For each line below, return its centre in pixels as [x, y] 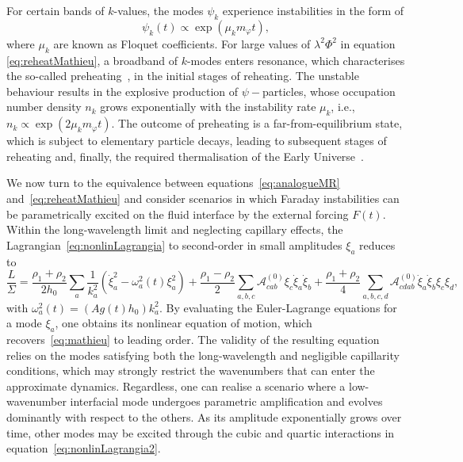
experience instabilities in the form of [313, 10]
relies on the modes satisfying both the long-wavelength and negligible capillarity [203, 355]
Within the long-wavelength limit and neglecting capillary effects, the [175, 229]
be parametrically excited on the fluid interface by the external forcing [178, 214]
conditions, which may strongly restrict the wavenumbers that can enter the [191, 370]
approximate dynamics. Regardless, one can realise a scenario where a [176, 386]
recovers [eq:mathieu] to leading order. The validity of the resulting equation [193, 340]
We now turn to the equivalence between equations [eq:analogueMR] [173, 183]
